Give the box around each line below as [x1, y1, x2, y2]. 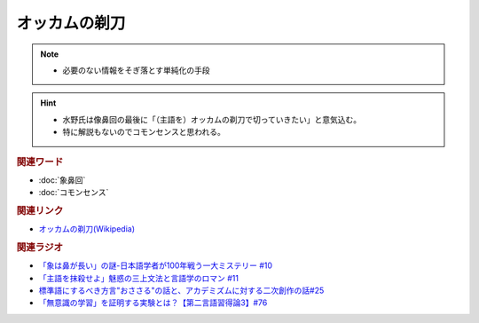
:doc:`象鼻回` [38, 174, 86, 185]
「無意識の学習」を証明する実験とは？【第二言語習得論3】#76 [38, 297, 268, 308]
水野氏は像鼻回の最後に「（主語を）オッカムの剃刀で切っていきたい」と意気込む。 [62, 114, 362, 124]
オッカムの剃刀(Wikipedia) [38, 224, 136, 234]
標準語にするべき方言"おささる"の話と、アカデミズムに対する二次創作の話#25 [38, 285, 325, 296]
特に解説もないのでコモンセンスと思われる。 [62, 127, 226, 138]
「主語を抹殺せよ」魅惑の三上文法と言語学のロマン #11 [38, 272, 239, 283]
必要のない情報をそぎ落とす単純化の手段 [62, 65, 210, 75]
